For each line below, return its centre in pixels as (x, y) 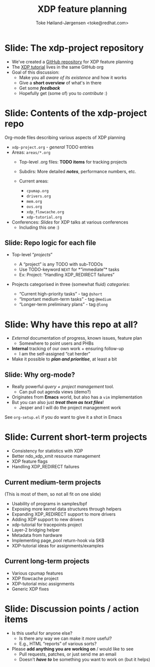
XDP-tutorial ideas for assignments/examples (58, 545)
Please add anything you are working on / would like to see (73, 649)
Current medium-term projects (53, 482)
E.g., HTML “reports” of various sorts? (58, 643)
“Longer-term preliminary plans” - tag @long (63, 305)
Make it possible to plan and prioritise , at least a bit (64, 359)
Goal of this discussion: (35, 72)
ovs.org (34, 207)
